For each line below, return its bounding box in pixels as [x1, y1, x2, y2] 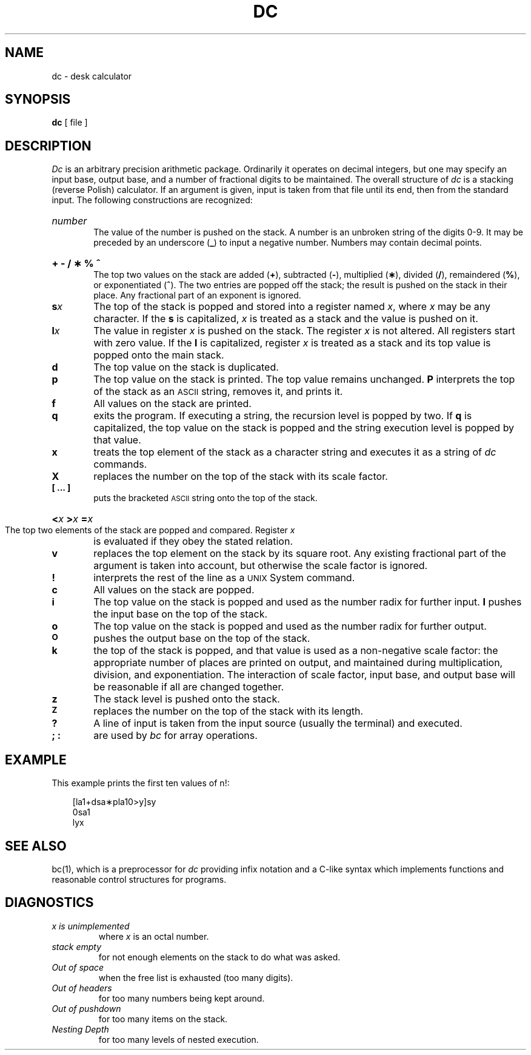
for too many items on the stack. [98, 1013, 228, 1024]
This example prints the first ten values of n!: [52, 778, 230, 789]
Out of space [52, 962, 104, 972]
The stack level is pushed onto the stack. [93, 693, 280, 706]
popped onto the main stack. [93, 349, 224, 362]
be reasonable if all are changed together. [93, 681, 284, 693]
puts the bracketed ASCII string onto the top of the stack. [93, 493, 318, 504]
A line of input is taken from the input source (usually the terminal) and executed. [93, 717, 463, 730]
